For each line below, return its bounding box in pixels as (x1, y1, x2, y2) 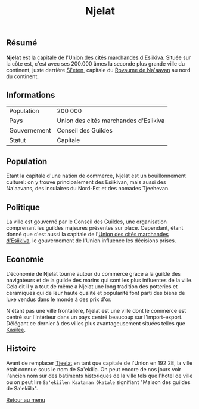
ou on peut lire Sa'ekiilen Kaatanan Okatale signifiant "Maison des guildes (6, 378, 191, 386)
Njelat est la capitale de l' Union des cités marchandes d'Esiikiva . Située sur (6, 54, 191, 61)
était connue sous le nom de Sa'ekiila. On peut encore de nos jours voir (6, 365, 182, 373)
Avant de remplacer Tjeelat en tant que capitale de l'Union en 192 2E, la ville (6, 359, 193, 367)
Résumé (6, 38, 38, 48)
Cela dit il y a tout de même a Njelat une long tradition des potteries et (6, 282, 178, 290)
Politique (6, 202, 40, 213)
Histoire (6, 343, 36, 353)
